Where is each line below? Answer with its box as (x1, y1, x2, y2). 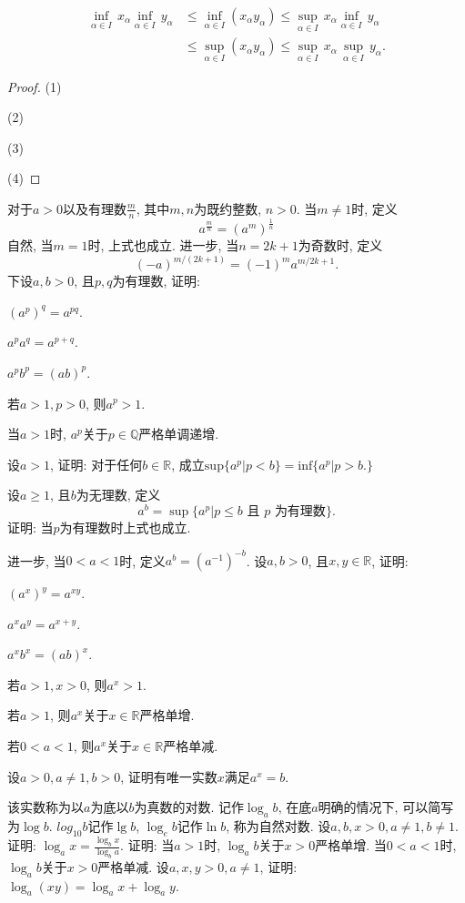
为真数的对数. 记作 (134, 797, 244, 817)
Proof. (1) (7, 76, 62, 96)
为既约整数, (194, 198, 262, 218)
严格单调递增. (138, 424, 219, 443)
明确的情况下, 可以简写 (318, 797, 454, 817)
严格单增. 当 (315, 836, 387, 855)
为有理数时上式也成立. (59, 517, 191, 536)
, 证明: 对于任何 (50, 454, 143, 473)
